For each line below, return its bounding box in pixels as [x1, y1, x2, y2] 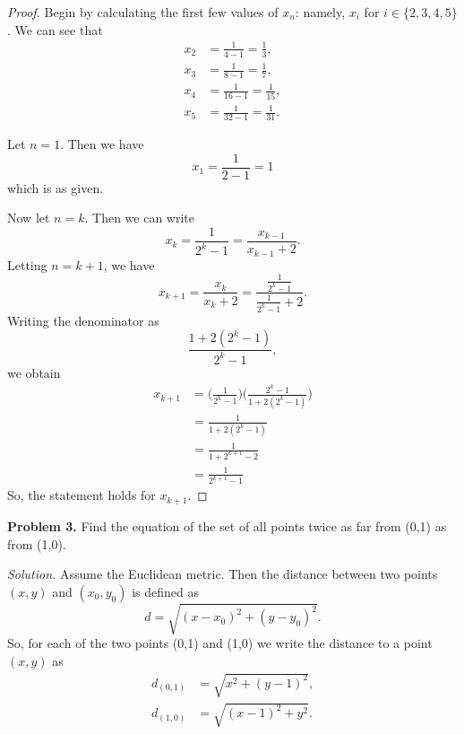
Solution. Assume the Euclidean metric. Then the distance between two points [7, 564, 438, 583]
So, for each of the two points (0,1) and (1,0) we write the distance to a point [7, 634, 433, 652]
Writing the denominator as [7, 311, 159, 329]
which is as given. [7, 178, 104, 197]
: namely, [295, 3, 346, 21]
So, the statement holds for [7, 486, 156, 504]
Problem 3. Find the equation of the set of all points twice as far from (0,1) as [7, 516, 447, 535]
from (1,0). [7, 534, 66, 553]
